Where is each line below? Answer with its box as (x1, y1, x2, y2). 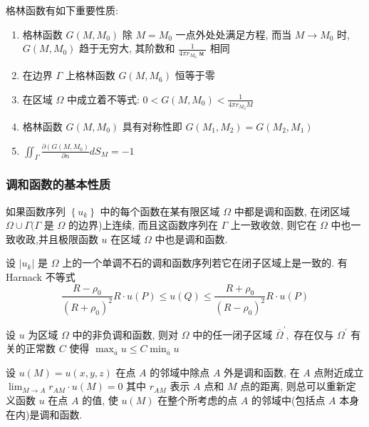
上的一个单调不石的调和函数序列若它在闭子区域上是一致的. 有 (62, 255, 348, 270)
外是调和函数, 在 (224, 364, 300, 379)
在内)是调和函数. (6, 406, 83, 421)
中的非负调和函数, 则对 (72, 326, 179, 341)
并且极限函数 (38, 231, 98, 246)
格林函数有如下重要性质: (6, 3, 118, 17)
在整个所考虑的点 (157, 392, 238, 407)
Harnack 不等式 (6, 269, 76, 284)
